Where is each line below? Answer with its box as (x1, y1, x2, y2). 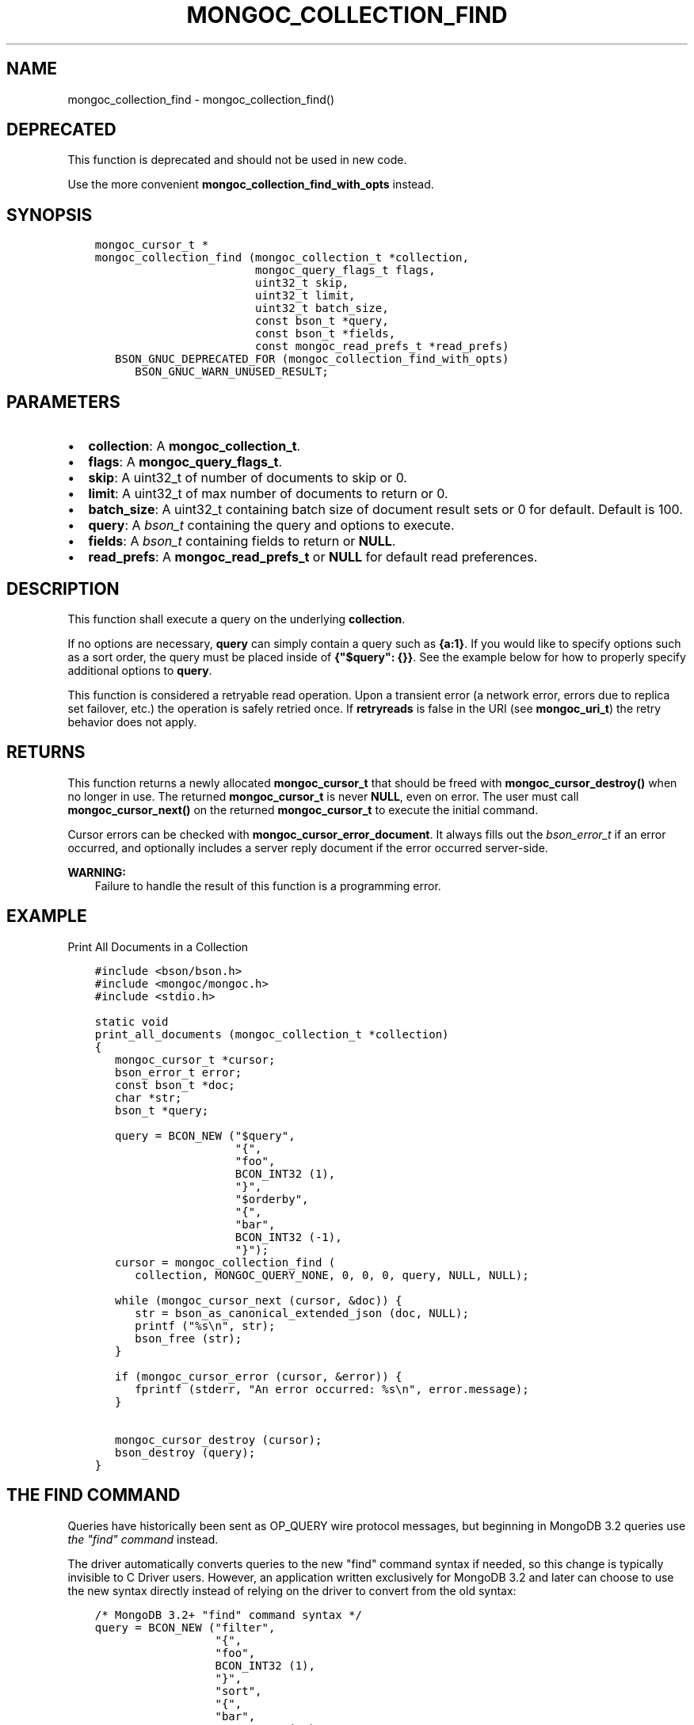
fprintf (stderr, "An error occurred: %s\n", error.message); (135, 1382, 529, 1396)
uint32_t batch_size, (255, 302, 389, 315)
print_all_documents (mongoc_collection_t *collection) (94, 1027, 449, 1041)
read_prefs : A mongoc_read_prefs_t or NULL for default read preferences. (88, 549, 538, 565)
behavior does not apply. (67, 714, 197, 729)
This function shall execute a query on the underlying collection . (67, 611, 406, 626)
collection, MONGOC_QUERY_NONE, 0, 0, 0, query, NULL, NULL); (135, 1268, 529, 1281)
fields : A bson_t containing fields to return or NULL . (88, 533, 396, 550)
